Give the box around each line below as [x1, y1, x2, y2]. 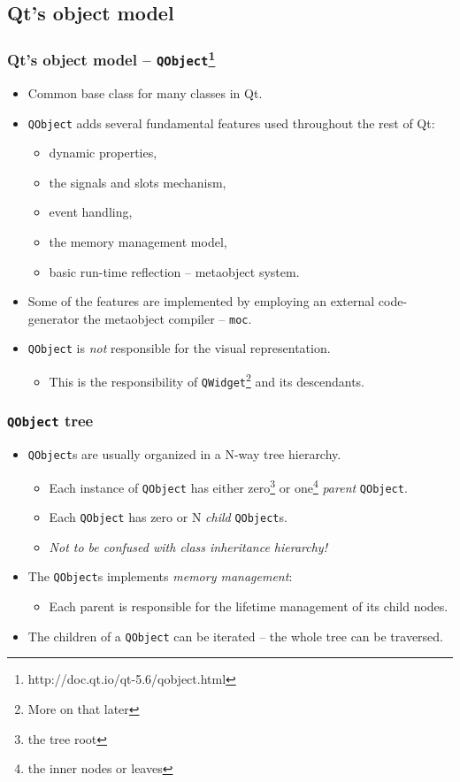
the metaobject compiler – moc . [83, 309, 252, 327]
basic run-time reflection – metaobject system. [49, 262, 300, 280]
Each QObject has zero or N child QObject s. [49, 508, 287, 526]
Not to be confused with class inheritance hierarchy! [49, 537, 327, 556]
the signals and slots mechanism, [49, 172, 226, 191]
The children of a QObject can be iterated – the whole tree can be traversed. [27, 626, 443, 645]
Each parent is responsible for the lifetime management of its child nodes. [49, 597, 448, 616]
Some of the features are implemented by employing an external [27, 292, 375, 310]
